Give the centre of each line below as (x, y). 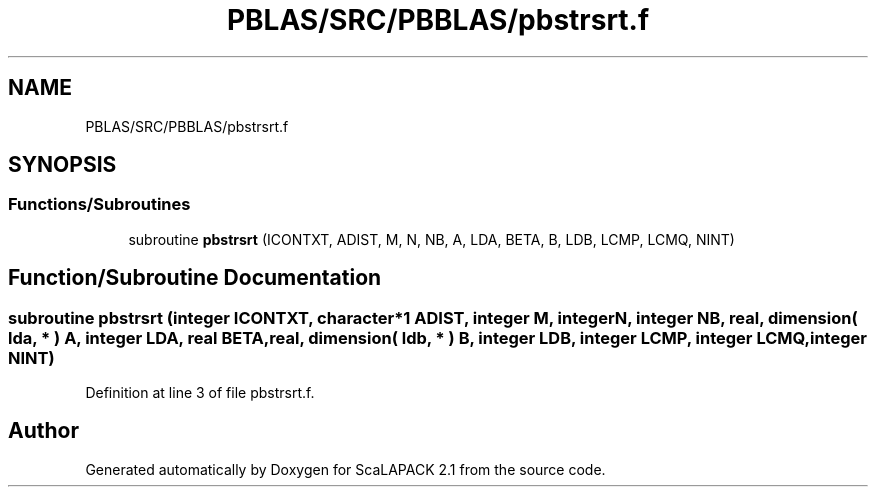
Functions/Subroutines (99, 204)
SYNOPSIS (62, 165)
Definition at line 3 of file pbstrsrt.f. (200, 393)
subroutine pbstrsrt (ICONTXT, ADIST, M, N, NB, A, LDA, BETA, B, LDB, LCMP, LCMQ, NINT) (431, 239)
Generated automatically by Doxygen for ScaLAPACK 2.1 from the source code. (345, 469)
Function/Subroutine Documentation (195, 278)
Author (43, 431)
